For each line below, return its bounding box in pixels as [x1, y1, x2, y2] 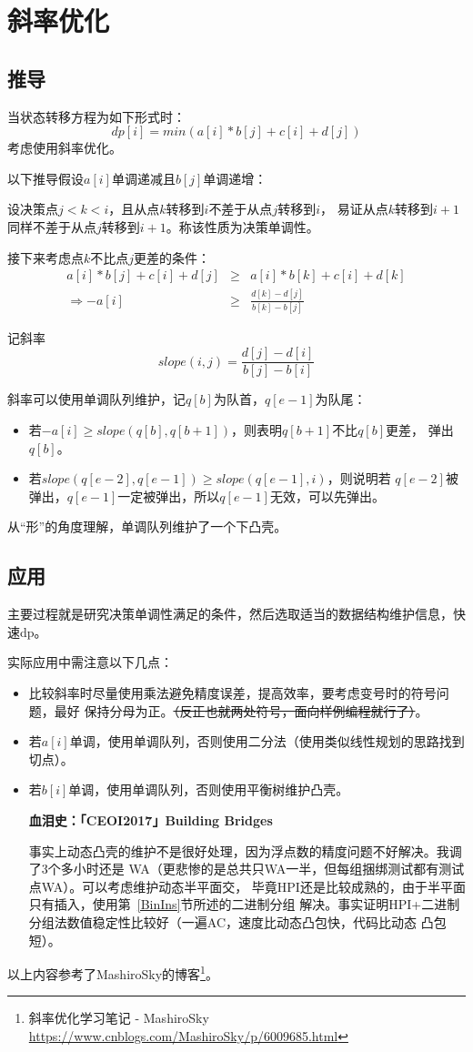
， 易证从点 [320, 199, 388, 218]
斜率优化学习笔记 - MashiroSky [28, 1008, 209, 1027]
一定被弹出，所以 [117, 486, 220, 505]
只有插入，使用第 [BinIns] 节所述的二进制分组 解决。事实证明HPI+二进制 [28, 895, 460, 914]
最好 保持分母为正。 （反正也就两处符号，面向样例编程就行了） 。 [54, 701, 428, 720]
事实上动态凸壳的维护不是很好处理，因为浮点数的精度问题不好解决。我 [28, 841, 449, 860]
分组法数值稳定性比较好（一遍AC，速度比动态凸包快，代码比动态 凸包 [28, 912, 447, 931]
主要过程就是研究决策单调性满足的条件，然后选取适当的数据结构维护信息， [7, 604, 453, 623]
